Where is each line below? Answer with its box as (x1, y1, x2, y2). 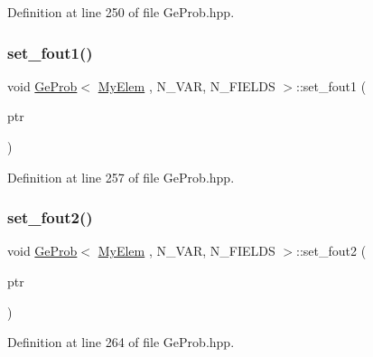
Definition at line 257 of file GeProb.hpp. (7, 167, 235, 186)
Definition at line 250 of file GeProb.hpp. (7, 3, 235, 21)
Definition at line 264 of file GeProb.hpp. (7, 333, 235, 352)
